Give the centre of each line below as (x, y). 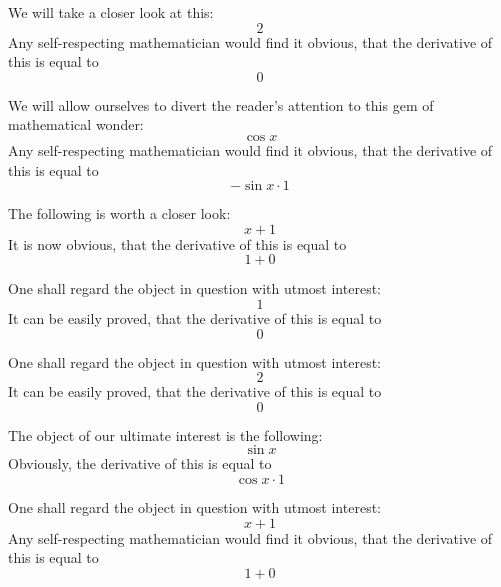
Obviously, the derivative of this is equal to (140, 463)
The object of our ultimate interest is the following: (165, 434)
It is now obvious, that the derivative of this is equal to (177, 243)
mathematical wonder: (76, 124)
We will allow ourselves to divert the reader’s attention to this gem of (221, 104)
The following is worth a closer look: (119, 213)
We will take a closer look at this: (111, 12)
